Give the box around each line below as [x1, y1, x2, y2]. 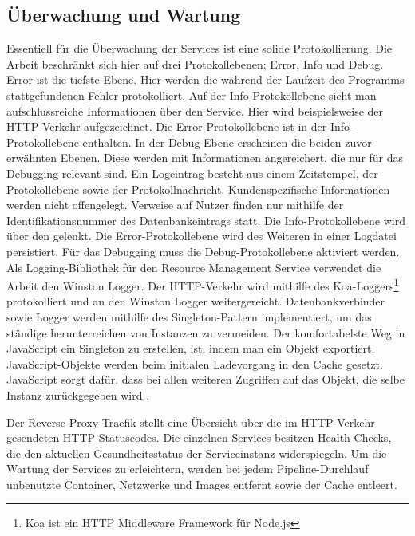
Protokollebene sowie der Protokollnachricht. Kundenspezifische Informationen [6, 180, 390, 197]
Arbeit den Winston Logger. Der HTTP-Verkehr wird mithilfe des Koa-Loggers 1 [6, 275, 399, 294]
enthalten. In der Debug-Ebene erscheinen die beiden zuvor [82, 133, 372, 150]
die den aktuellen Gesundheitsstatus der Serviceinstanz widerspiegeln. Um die [6, 444, 387, 461]
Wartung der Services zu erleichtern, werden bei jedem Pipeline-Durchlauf [6, 460, 369, 477]
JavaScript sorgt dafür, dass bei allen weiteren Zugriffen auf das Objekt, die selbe [6, 371, 405, 388]
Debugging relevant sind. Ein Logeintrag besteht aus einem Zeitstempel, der [6, 164, 378, 181]
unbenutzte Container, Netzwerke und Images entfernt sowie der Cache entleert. [6, 475, 397, 492]
